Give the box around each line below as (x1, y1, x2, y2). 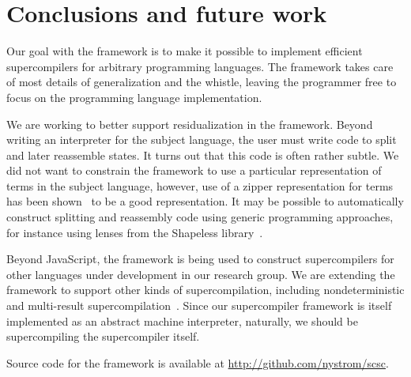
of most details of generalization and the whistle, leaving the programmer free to (6, 74, 397, 90)
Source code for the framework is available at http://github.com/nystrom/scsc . (6, 354, 389, 371)
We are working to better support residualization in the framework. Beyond (6, 115, 373, 132)
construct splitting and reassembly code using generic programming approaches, (6, 209, 394, 225)
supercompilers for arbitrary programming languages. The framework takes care (6, 58, 394, 74)
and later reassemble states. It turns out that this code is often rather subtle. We (6, 146, 399, 163)
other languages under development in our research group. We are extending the (6, 266, 395, 282)
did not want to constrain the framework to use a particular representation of (6, 162, 382, 179)
